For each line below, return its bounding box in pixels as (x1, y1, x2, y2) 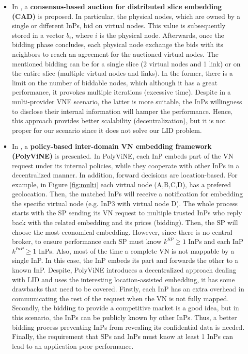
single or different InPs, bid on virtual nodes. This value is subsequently (12, 20, 226, 31)
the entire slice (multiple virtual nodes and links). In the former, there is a (12, 68, 233, 78)
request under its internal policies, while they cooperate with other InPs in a (12, 160, 240, 170)
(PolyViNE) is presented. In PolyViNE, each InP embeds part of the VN (12, 150, 233, 161)
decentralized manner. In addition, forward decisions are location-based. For (12, 170, 238, 180)
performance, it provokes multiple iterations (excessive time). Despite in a (12, 87, 231, 97)
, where (71, 30, 93, 40)
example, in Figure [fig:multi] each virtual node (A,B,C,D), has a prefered (12, 179, 231, 189)
